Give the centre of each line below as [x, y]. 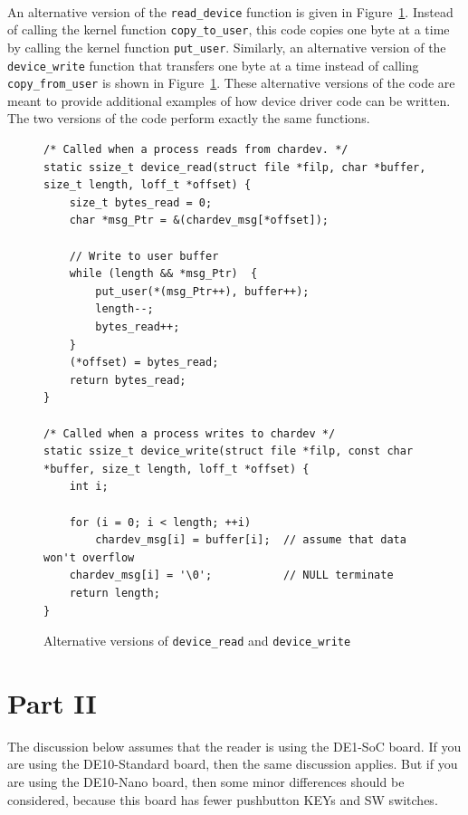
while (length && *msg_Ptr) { [163, 274]
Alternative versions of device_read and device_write [197, 641]
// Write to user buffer [144, 256]
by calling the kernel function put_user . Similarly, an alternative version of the [227, 47]
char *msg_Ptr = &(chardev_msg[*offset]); [199, 221]
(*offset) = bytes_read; [144, 363]
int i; [89, 487]
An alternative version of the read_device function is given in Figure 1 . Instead [230, 11]
